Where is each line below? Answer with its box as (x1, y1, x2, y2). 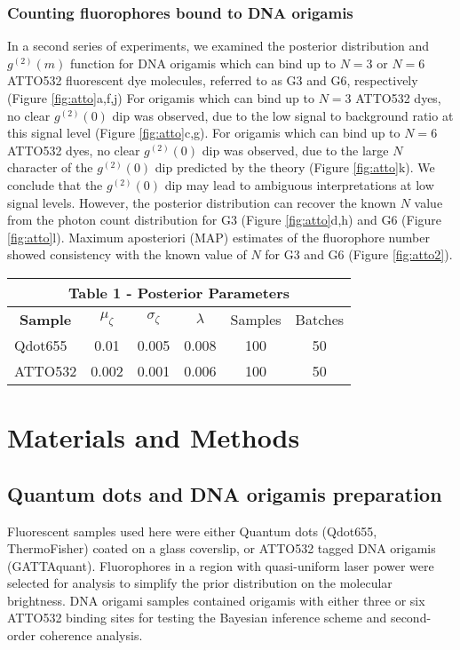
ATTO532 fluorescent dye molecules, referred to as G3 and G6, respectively (7, 71, 418, 90)
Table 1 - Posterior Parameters (67, 281, 290, 303)
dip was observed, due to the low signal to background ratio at (112, 106, 454, 124)
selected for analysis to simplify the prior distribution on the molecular (7, 574, 393, 592)
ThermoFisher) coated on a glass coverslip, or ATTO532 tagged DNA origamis (7, 539, 436, 558)
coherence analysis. (39, 626, 143, 645)
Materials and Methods (7, 419, 300, 456)
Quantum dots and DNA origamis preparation (7, 480, 442, 507)
